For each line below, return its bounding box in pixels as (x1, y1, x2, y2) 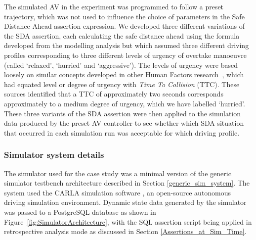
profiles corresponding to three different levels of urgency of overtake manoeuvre (4, 49, 247, 60)
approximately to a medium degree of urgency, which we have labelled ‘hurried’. (4, 98, 245, 108)
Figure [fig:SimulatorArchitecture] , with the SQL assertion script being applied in (4, 216, 252, 227)
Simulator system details (4, 148, 104, 161)
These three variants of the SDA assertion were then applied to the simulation (4, 108, 241, 118)
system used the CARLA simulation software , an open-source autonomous (4, 187, 231, 197)
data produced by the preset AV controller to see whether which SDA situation (4, 118, 244, 128)
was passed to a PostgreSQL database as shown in (4, 206, 156, 217)
